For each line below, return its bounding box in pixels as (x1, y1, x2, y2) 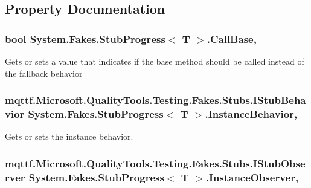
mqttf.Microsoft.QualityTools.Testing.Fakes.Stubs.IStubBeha (5, 92, 306, 108)
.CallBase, (207, 31, 257, 46)
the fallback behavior (5, 66, 83, 79)
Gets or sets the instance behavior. (5, 130, 133, 143)
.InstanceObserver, (205, 169, 299, 184)
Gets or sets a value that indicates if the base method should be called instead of (5, 55, 304, 67)
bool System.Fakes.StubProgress (5, 31, 165, 46)
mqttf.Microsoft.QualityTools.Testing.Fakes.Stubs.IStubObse (5, 155, 306, 170)
